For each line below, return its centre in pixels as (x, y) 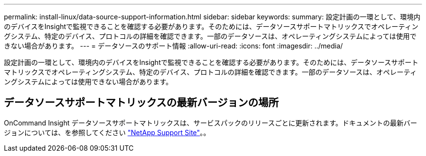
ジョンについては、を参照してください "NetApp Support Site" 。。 (107, 132)
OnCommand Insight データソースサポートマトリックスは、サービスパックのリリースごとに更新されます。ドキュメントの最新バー (211, 123)
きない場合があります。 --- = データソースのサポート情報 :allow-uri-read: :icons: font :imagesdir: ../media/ (173, 46)
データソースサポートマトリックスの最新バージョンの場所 (141, 103)
